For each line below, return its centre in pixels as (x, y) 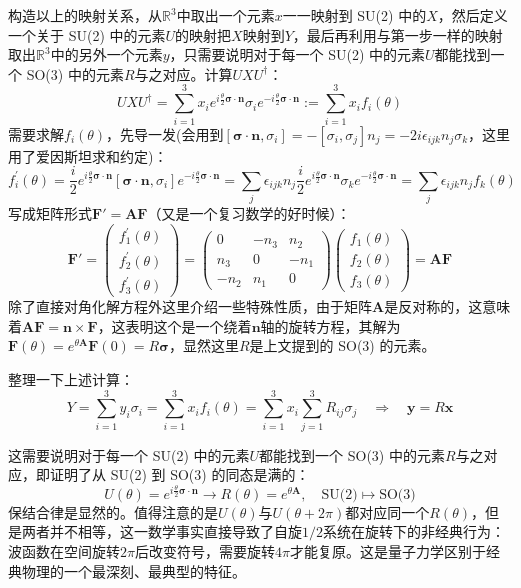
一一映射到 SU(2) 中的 (354, 15)
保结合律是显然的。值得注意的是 (113, 511)
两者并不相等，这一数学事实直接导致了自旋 (161, 531)
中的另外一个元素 (106, 54)
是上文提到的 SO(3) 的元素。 (342, 345)
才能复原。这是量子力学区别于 (387, 550)
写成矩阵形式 (50, 212)
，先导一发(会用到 (165, 133)
